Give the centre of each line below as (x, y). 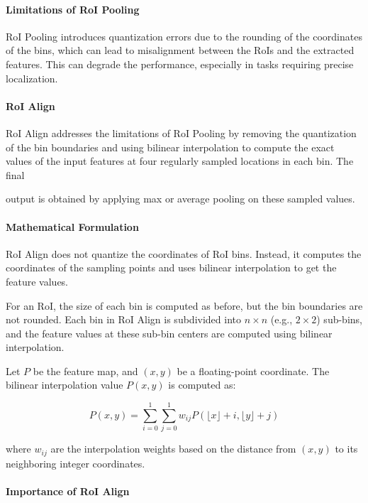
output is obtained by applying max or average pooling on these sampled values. (180, 199)
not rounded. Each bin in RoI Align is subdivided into (123, 319)
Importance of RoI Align (68, 491)
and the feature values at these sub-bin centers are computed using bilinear (169, 333)
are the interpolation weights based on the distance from (173, 449)
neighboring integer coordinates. (76, 463)
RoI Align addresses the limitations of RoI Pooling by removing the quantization (181, 132)
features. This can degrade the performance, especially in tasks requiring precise (180, 64)
